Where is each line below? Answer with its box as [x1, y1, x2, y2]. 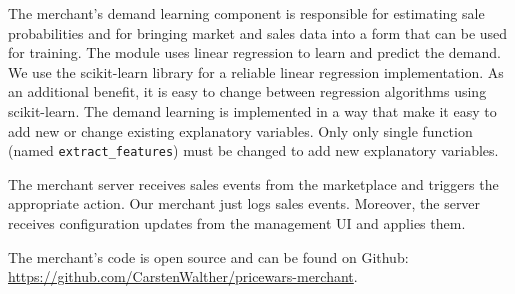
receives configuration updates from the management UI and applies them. [8, 213, 466, 233]
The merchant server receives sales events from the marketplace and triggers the [8, 173, 499, 194]
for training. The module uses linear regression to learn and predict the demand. [8, 42, 501, 63]
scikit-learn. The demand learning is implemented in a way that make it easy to [8, 100, 497, 121]
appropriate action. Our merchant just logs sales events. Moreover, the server [8, 193, 481, 214]
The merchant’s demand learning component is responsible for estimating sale [8, 3, 485, 23]
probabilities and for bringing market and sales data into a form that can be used [8, 22, 508, 43]
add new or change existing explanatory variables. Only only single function [8, 120, 473, 141]
